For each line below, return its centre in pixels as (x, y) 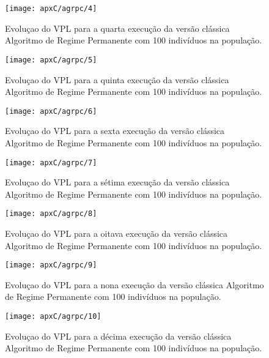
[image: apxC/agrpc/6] (51, 111)
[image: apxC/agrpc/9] (51, 265)
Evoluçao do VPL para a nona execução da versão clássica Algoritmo (134, 284)
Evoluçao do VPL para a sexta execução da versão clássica (115, 131)
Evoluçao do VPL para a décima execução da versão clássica (118, 336)
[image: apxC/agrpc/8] (51, 214)
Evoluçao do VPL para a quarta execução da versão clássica (117, 28)
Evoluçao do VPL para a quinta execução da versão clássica (117, 79)
